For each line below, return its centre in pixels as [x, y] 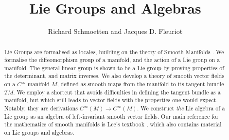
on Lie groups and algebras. [39, 132]
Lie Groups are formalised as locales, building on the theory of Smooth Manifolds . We [114, 52]
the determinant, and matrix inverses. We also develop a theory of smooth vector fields [114, 76]
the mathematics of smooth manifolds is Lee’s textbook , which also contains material [113, 124]
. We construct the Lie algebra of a [181, 108]
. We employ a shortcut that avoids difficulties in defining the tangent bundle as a [117, 92]
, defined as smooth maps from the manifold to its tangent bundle [141, 84]
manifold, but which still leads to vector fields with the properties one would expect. [111, 100]
